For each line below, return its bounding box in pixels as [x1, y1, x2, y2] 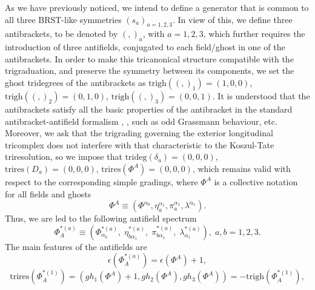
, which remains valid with [192, 162, 291, 174]
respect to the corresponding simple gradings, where [5, 175, 198, 188]
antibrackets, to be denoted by [5, 27, 118, 40]
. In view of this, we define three [173, 13, 293, 25]
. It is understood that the [212, 89, 310, 102]
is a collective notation [214, 175, 298, 188]
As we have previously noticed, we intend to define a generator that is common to [5, 1, 309, 13]
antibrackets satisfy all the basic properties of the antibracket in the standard [5, 102, 293, 115]
